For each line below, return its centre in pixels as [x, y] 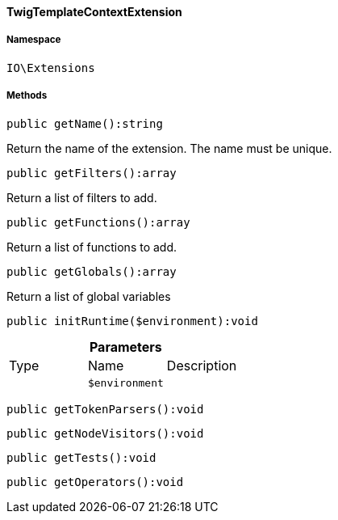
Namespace [34, 40]
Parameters [125, 347]
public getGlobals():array [92, 271]
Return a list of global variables [89, 296]
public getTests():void [81, 457]
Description [202, 365]
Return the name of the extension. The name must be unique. [169, 148]
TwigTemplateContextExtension [94, 12]
